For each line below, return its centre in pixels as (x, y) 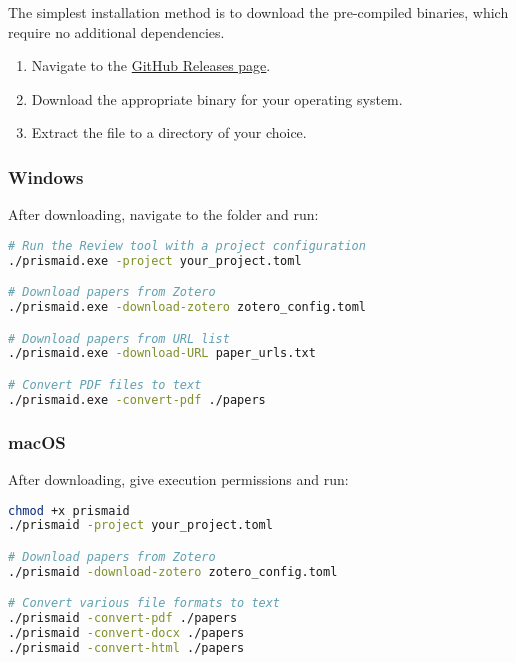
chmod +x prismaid (69, 510)
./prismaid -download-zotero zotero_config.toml (173, 571)
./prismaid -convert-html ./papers (126, 648)
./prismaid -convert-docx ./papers (126, 633)
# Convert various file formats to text (144, 603)
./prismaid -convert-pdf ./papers (123, 618)
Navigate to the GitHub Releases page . (151, 65)
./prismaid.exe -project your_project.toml (155, 260)
